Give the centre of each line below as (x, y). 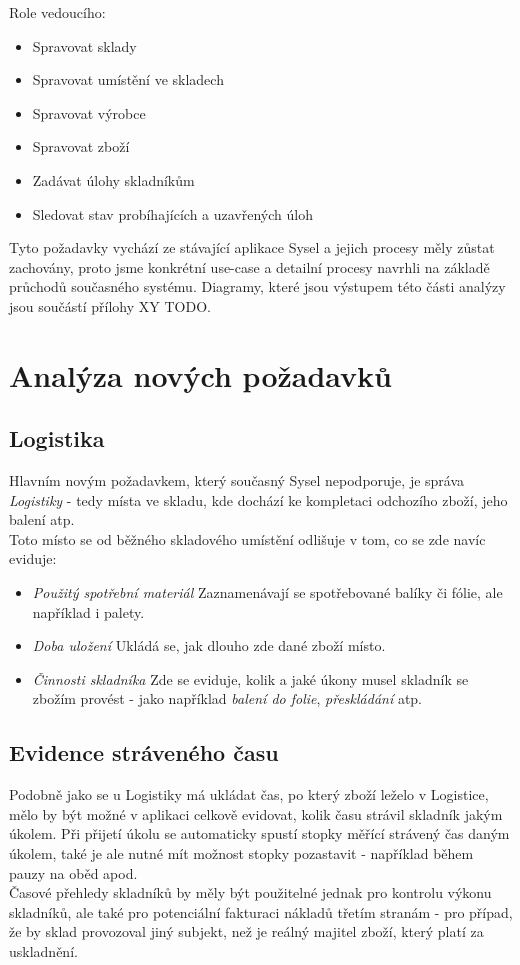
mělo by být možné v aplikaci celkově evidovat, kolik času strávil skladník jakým (256, 813)
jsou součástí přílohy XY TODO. (110, 305)
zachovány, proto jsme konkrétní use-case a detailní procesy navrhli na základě (249, 266)
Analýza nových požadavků (200, 374)
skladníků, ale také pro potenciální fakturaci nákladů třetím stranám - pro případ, (261, 911)
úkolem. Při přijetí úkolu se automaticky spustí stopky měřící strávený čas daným (259, 833)
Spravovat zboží (81, 146)
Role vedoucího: (57, 12)
